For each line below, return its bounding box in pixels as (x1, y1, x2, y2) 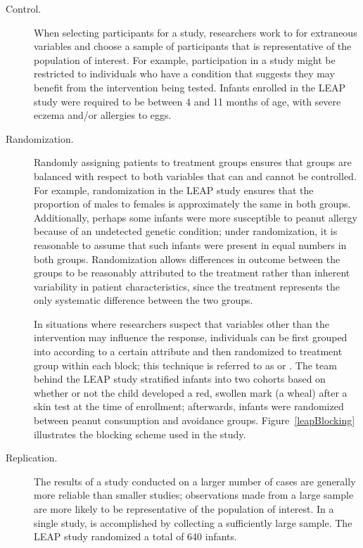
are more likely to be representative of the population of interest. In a (34, 502, 334, 516)
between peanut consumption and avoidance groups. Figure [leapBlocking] (34, 413, 355, 428)
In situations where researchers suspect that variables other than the (34, 316, 329, 331)
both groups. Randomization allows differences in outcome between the (34, 251, 340, 266)
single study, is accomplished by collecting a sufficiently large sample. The (34, 515, 352, 530)
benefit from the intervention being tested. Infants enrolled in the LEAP (34, 79, 346, 94)
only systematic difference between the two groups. (34, 293, 253, 307)
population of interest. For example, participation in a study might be (34, 52, 336, 67)
